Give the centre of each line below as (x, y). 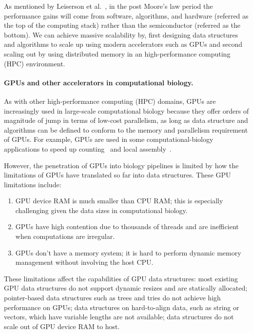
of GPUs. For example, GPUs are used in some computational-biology (109, 139)
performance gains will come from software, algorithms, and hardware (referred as (126, 15)
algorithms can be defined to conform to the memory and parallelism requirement (126, 129)
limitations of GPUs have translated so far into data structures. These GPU (117, 175)
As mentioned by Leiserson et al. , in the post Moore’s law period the (108, 6)
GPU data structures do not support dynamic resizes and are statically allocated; (126, 288)
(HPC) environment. (35, 63)
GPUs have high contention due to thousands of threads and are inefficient (127, 226)
